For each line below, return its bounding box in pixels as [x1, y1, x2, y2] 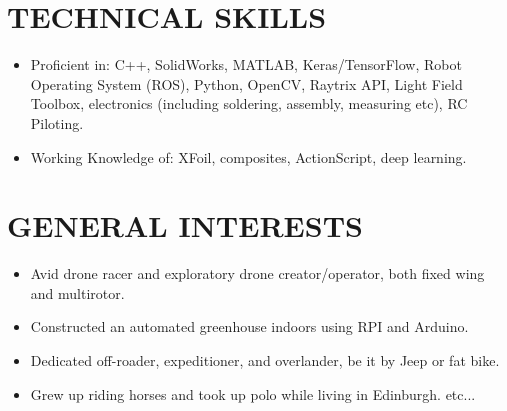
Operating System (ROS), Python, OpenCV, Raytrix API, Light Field [30, 73, 463, 94]
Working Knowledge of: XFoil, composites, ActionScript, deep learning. [30, 146, 467, 167]
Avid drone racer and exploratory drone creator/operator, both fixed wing [30, 263, 485, 284]
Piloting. [30, 112, 84, 133]
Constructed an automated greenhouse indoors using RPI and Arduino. [30, 316, 469, 337]
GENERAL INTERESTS [7, 205, 363, 246]
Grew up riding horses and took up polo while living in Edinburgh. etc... [30, 383, 476, 404]
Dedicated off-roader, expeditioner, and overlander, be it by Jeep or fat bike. [30, 350, 500, 370]
